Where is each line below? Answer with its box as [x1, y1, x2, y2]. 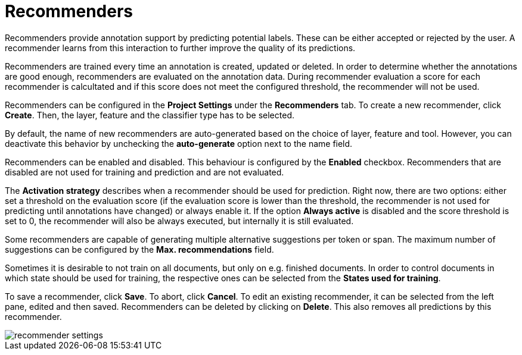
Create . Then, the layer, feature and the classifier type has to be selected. [5, 109, 294, 120]
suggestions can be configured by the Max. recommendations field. [5, 244, 274, 255]
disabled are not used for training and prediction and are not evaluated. [5, 166, 284, 177]
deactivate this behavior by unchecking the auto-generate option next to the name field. [5, 138, 353, 149]
